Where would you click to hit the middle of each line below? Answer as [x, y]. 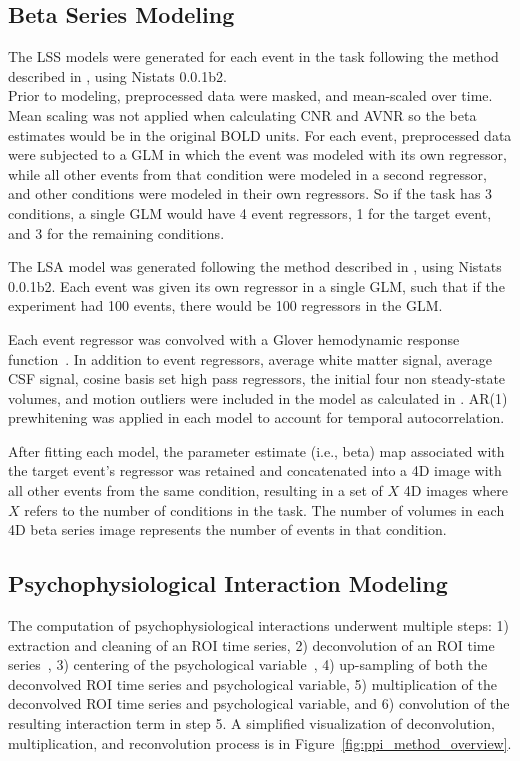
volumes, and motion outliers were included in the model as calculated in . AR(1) [258, 397]
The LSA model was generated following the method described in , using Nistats [255, 266]
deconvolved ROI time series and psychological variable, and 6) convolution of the [259, 703]
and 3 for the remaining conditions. [116, 232]
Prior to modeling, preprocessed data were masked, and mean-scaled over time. [250, 95]
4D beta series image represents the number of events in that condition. [227, 529]
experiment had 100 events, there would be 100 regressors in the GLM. [225, 305]
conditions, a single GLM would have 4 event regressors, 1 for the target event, [250, 212]
